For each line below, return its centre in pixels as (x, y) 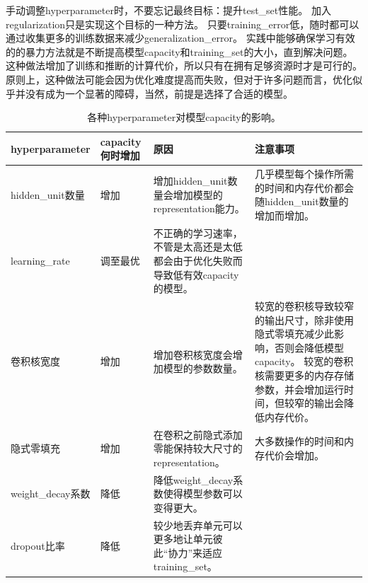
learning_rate (40, 260)
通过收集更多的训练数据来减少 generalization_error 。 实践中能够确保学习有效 (180, 38)
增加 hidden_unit (190, 180)
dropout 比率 (38, 546)
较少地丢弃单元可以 (198, 525)
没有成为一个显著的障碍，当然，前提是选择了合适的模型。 (159, 93)
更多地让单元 (183, 539)
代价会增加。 (294, 455)
